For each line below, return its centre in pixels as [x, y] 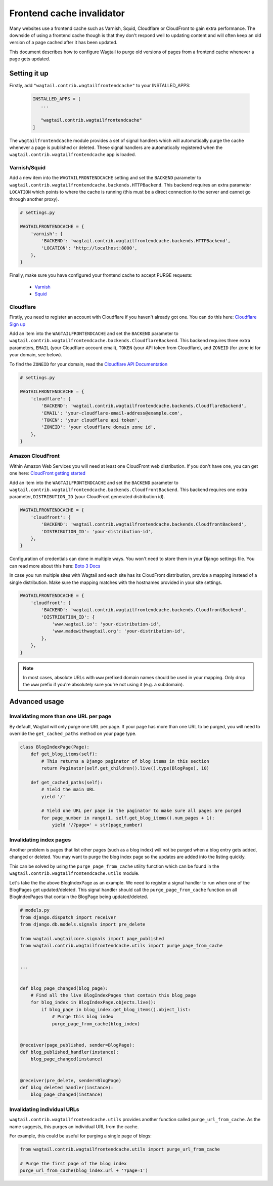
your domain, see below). [36, 355]
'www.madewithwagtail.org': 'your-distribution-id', [119, 631]
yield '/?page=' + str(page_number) [97, 825]
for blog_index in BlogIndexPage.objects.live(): [93, 1003]
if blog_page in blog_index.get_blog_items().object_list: [116, 1009]
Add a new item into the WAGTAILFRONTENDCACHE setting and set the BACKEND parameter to [105, 178]
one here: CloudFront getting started [47, 473]
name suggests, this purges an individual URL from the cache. [74, 1126]
